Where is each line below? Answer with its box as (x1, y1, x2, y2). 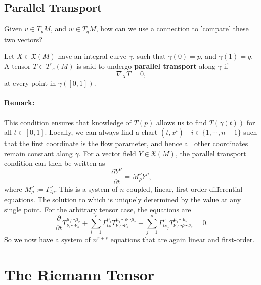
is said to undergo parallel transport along (76, 60, 216, 71)
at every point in (4, 78, 56, 88)
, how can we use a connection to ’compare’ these (96, 23, 249, 34)
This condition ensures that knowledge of (4, 117, 132, 127)
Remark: (4, 97, 35, 108)
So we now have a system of (4, 234, 91, 245)
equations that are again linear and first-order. (110, 234, 255, 245)
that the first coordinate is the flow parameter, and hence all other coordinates (4, 138, 248, 149)
